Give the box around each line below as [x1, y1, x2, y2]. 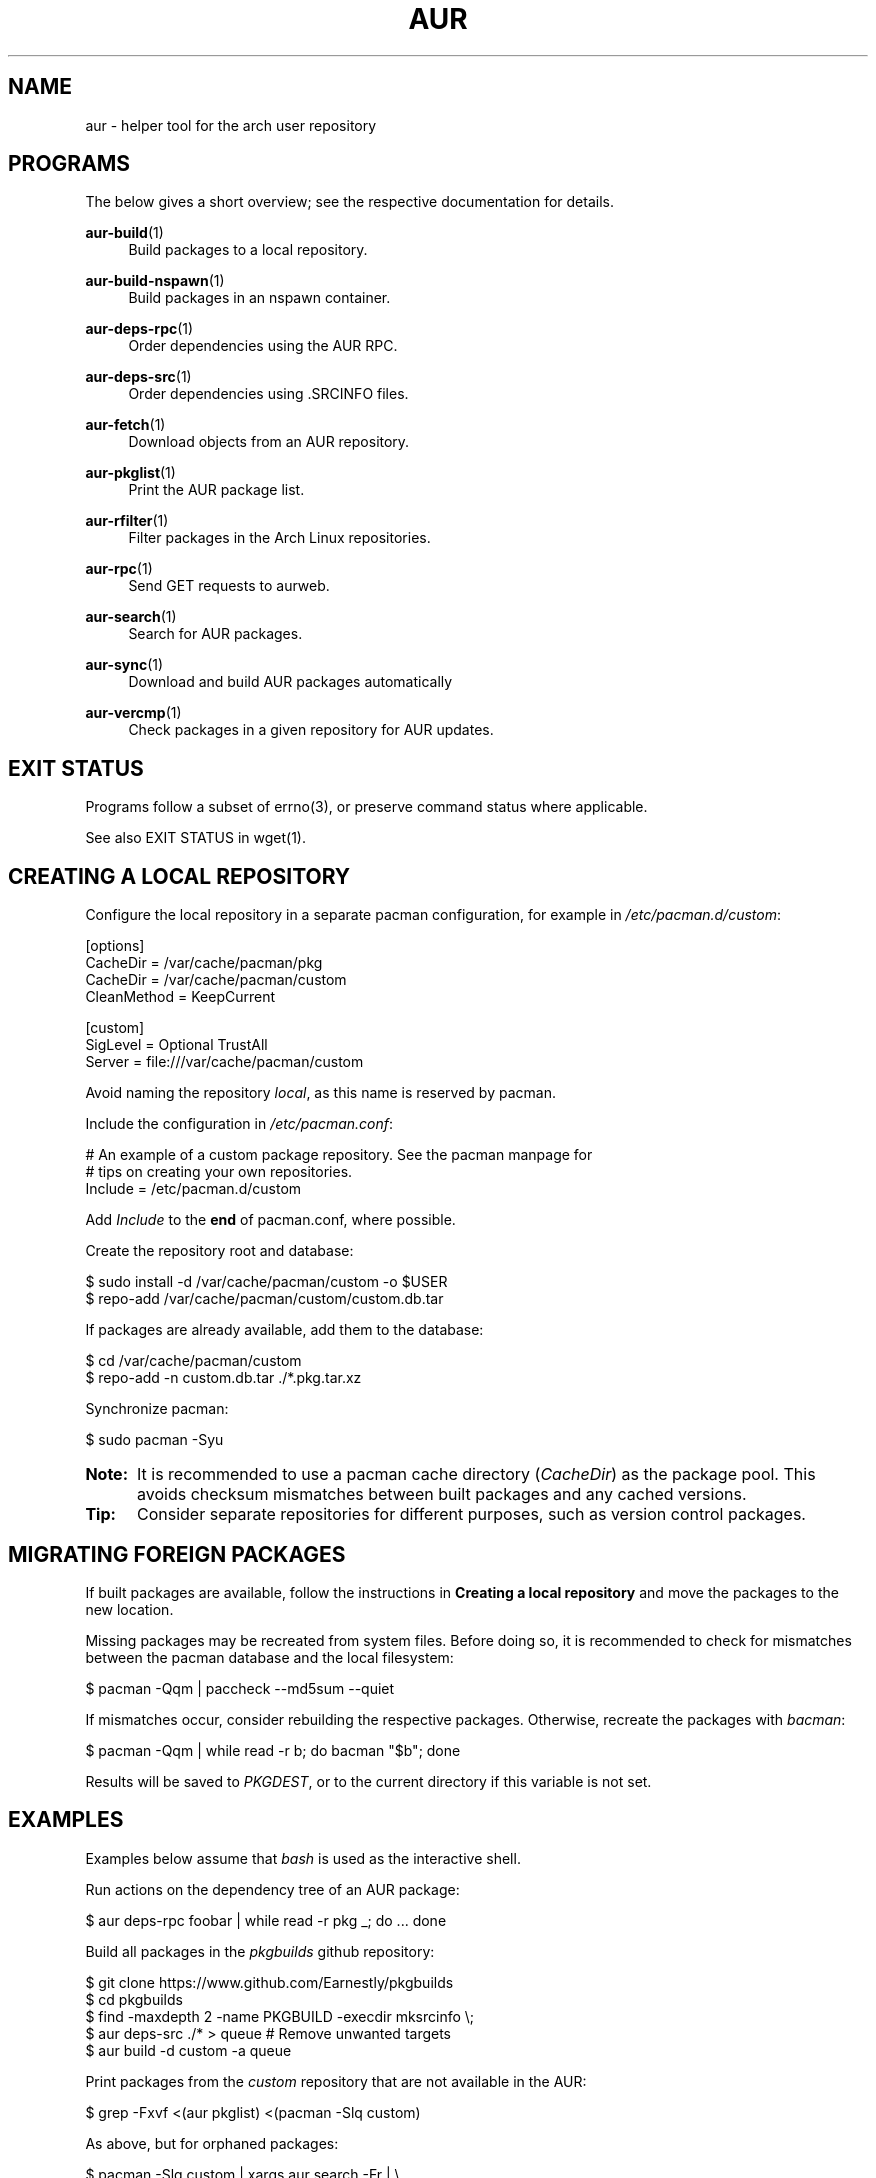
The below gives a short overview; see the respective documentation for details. [85, 193, 614, 211]
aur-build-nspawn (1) [85, 272, 225, 290]
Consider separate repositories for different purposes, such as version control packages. [136, 1504, 806, 1525]
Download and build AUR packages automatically [128, 673, 453, 691]
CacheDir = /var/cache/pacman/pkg [85, 954, 323, 972]
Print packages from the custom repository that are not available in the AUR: [85, 2072, 587, 2090]
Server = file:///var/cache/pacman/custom [85, 1053, 364, 1071]
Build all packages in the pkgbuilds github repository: [85, 1942, 435, 1960]
